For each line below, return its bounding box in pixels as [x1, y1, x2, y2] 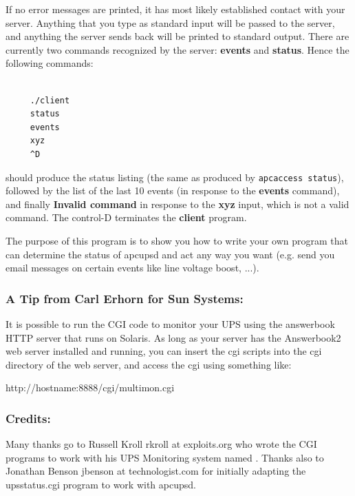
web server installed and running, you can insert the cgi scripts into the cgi [6, 344, 322, 358]
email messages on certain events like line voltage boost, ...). [6, 260, 259, 275]
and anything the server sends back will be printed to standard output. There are [6, 29, 349, 43]
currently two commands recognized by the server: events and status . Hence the [6, 42, 349, 56]
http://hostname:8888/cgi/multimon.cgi [6, 380, 175, 395]
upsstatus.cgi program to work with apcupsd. [6, 477, 196, 491]
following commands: [6, 56, 94, 70]
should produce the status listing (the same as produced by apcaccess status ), [6, 169, 344, 184]
